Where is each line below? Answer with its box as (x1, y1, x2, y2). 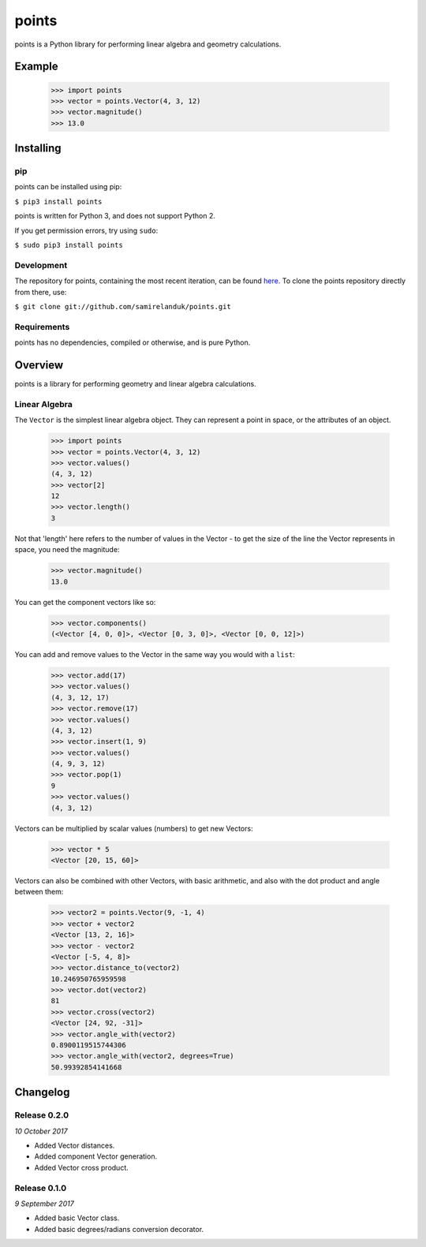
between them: (14, 887, 64, 897)
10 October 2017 (14, 1126, 68, 1136)
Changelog (14, 1085, 70, 1100)
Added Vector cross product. (34, 1163, 129, 1172)
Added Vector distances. (34, 1141, 115, 1150)
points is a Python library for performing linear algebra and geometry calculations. (14, 39, 282, 49)
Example (14, 60, 58, 73)
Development (14, 259, 68, 271)
